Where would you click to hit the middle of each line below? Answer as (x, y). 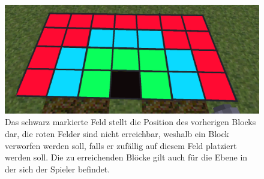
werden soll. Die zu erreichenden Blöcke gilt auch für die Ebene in (126, 157)
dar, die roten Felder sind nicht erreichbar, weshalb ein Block (117, 133)
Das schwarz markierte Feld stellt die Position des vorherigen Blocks (130, 122)
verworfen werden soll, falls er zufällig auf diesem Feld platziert (121, 145)
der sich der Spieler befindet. (58, 169)
